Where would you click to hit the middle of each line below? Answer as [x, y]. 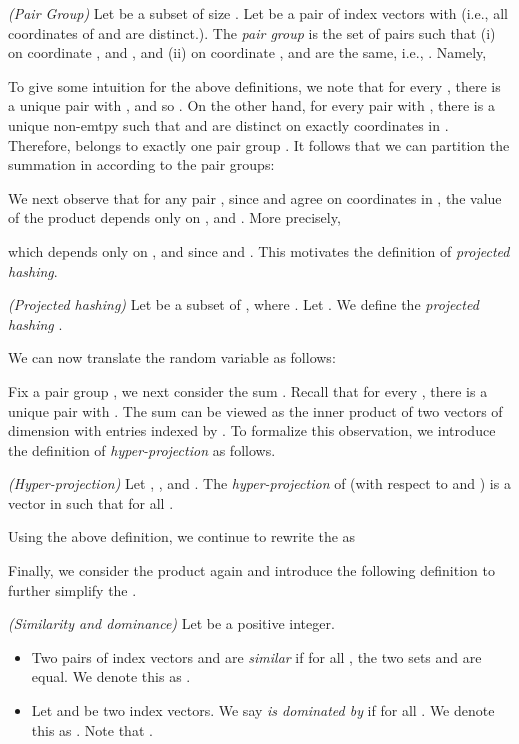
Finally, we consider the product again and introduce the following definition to [251, 570]
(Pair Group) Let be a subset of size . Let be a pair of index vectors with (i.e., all [258, 13]
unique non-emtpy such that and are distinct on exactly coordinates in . [228, 124]
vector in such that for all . [91, 502]
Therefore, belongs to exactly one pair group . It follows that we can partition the [259, 144]
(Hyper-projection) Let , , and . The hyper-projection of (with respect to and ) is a [259, 483]
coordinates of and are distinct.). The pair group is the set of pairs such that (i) [252, 32]
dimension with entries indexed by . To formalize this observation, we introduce [252, 430]
